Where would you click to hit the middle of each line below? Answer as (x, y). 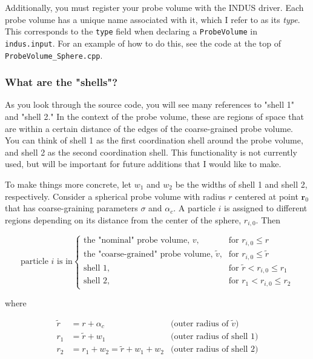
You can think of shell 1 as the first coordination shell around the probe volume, (154, 140)
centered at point (267, 196)
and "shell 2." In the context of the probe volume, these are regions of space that (154, 116)
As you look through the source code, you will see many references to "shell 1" (150, 104)
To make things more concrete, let (68, 184)
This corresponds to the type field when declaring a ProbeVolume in (131, 31)
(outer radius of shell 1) (215, 337)
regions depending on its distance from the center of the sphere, (123, 219)
